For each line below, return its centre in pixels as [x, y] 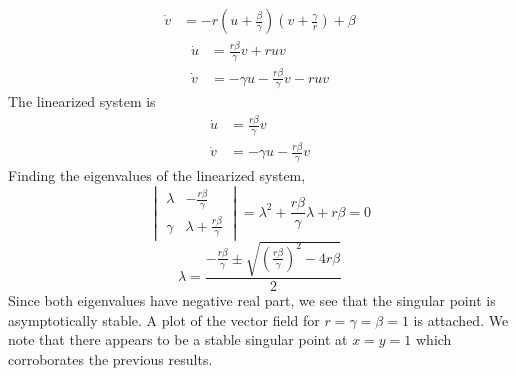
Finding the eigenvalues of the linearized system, [157, 175]
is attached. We [461, 319]
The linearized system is [82, 101]
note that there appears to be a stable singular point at [178, 339]
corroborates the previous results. [110, 358]
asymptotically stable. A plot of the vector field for [164, 319]
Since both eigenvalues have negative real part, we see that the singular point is [252, 300]
